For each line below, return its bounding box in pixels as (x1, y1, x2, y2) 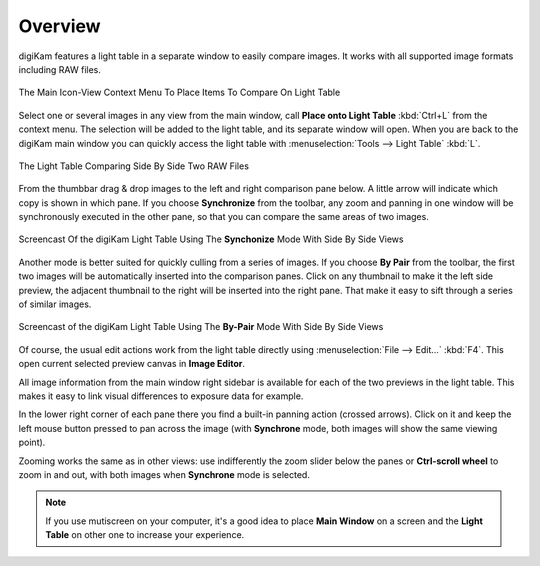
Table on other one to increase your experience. (45, 529, 245, 541)
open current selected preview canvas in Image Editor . (18, 358, 245, 370)
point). (18, 436, 46, 449)
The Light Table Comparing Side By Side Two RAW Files (18, 160, 250, 172)
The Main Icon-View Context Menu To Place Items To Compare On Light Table (18, 86, 341, 99)
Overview (18, 15, 101, 37)
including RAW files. (18, 63, 102, 75)
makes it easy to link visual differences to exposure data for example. (18, 390, 304, 402)
